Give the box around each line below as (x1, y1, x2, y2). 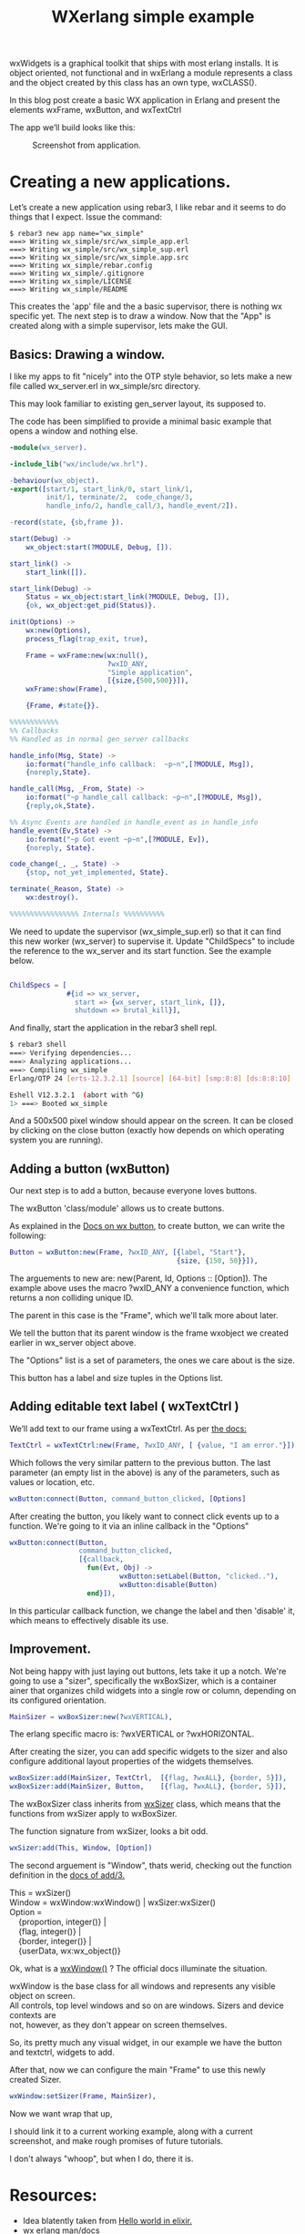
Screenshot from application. (32, 139, 141, 151)
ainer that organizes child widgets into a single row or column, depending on (9, 1685, 297, 1696)
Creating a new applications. (9, 171, 231, 192)
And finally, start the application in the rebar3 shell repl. (9, 1022, 218, 1033)
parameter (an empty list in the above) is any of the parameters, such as (9, 1467, 280, 1478)
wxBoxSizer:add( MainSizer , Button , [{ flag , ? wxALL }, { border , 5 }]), (9, 1782, 287, 1791)
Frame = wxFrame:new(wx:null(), (25, 651, 148, 660)
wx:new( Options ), (25, 626, 92, 635)
